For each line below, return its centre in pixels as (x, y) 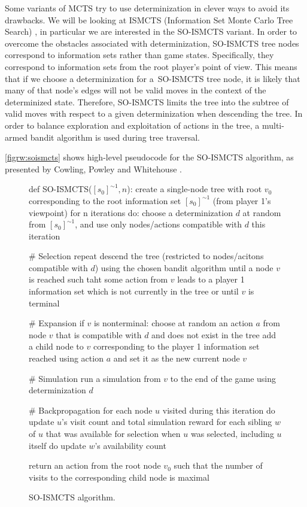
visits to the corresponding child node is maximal (119, 477)
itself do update (57, 445)
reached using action (66, 358)
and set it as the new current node (177, 358)
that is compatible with (99, 334)
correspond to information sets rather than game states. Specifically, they (139, 55)
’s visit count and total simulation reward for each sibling (167, 422)
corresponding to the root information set (105, 200)
